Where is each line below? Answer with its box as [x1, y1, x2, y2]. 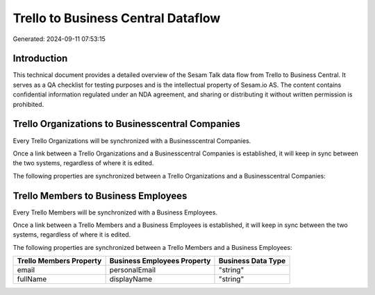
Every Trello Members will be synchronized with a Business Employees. [12, 208, 218, 217]
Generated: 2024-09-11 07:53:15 [12, 35, 106, 43]
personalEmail [109, 265, 156, 275]
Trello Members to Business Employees [12, 189, 187, 201]
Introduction [12, 53, 68, 65]
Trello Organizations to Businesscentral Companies [12, 118, 241, 130]
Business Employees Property [109, 256, 211, 266]
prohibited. [12, 100, 44, 108]
